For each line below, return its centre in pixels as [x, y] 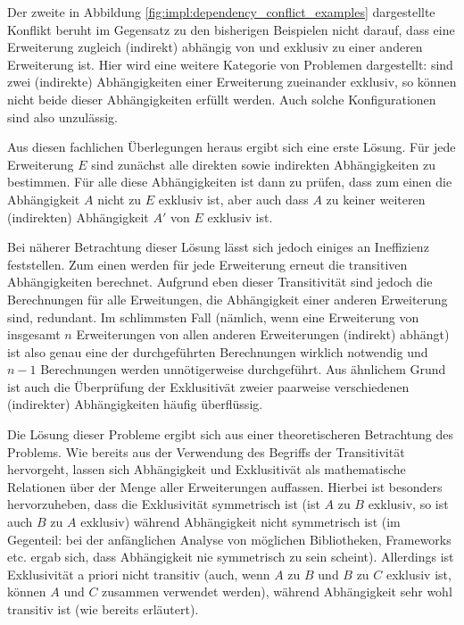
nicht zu [120, 199]
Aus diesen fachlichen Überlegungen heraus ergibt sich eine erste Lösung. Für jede [232, 147]
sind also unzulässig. [62, 117]
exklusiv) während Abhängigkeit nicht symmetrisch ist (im [240, 522]
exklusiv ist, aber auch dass [233, 199]
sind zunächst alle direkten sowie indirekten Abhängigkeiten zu [263, 164]
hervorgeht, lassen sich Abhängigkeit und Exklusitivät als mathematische [207, 469]
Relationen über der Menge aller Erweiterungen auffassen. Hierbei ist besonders [225, 486]
